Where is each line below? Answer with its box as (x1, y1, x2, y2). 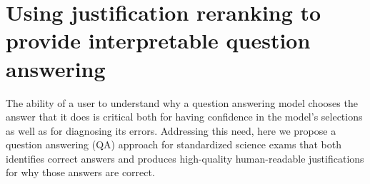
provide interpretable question (6, 26, 311, 55)
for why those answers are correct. (6, 165, 155, 180)
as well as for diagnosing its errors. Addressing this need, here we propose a (6, 123, 336, 138)
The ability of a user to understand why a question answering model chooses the (6, 95, 358, 110)
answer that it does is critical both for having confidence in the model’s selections (6, 109, 363, 124)
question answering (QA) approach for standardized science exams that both (6, 137, 341, 152)
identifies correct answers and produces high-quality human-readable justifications (6, 150, 364, 165)
